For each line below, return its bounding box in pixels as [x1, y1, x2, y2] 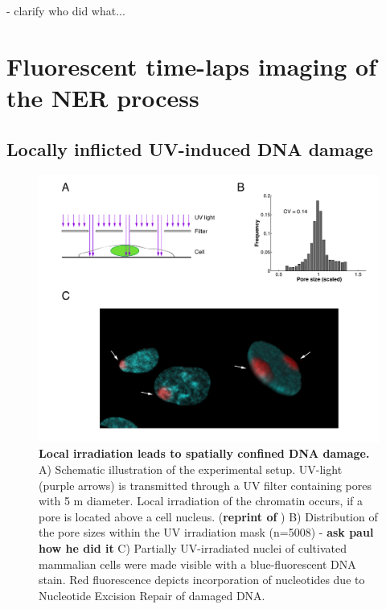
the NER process [6, 80, 199, 113]
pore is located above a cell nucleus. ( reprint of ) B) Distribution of [39, 508, 378, 525]
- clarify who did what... [6, 2, 125, 19]
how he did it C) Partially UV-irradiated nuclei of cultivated [39, 540, 347, 556]
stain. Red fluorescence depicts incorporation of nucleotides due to [39, 571, 365, 588]
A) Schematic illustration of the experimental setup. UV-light [39, 461, 343, 478]
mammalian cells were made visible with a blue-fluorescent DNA [39, 555, 356, 572]
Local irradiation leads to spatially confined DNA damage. [39, 445, 370, 462]
